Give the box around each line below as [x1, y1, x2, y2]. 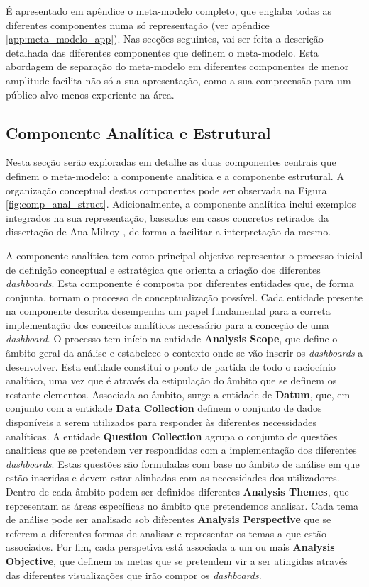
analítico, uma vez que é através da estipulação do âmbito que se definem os [6, 373, 337, 388]
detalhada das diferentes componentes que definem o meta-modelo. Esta [6, 45, 319, 60]
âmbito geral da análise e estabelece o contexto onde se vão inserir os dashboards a [6, 345, 363, 360]
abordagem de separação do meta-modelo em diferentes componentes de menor [6, 59, 349, 74]
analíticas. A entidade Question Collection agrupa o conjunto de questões [6, 428, 338, 443]
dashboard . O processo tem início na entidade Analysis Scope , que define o [6, 331, 338, 346]
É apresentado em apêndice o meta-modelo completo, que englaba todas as [6, 4, 331, 18]
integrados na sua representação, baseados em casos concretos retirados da [6, 210, 329, 225]
